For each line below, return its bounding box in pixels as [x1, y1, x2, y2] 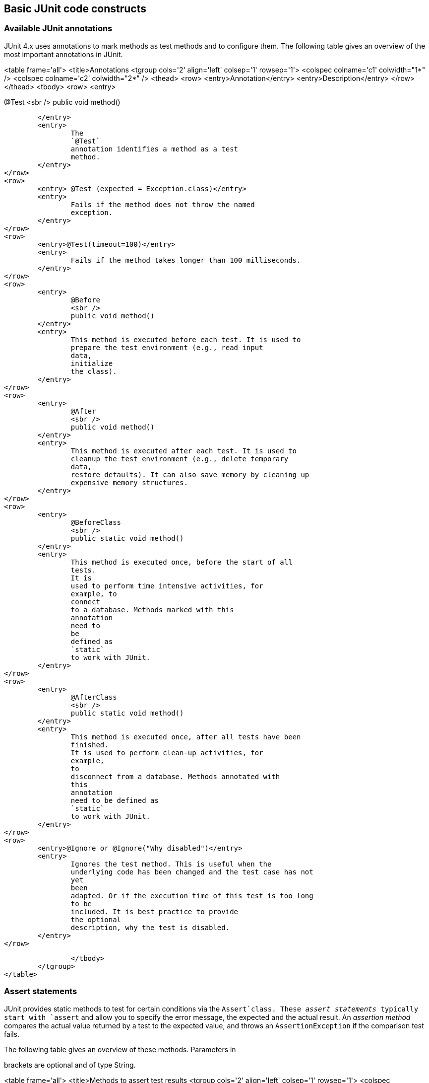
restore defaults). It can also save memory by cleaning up [70, 470, 309, 479]
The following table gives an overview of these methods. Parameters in [4, 1045, 236, 1054]
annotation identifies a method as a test [70, 144, 239, 153]
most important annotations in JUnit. [4, 50, 123, 59]
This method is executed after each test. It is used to [70, 446, 297, 455]
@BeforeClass [70, 518, 122, 526]
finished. [70, 740, 109, 749]
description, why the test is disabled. [70, 923, 230, 932]
